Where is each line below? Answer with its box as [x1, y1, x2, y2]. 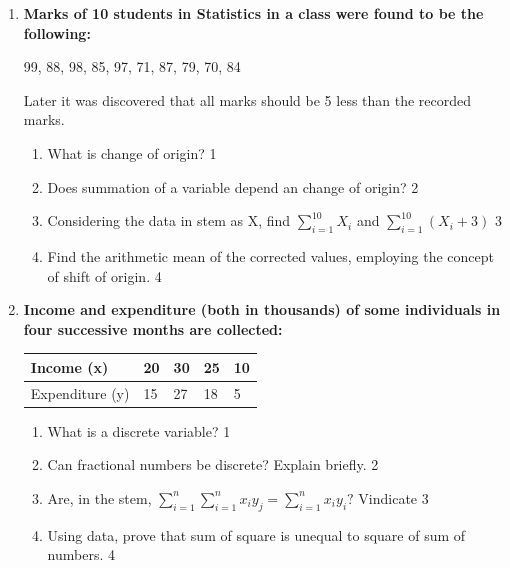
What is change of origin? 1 [47, 142, 217, 163]
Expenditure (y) [30, 382, 130, 403]
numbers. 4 [47, 544, 115, 565]
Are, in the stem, [47, 487, 152, 508]
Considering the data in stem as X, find [47, 210, 291, 231]
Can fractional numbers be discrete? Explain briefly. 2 [47, 454, 379, 475]
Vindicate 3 [358, 487, 429, 508]
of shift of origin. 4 [47, 265, 162, 286]
